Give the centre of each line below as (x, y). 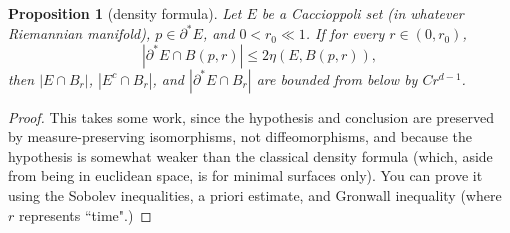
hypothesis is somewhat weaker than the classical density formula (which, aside (250, 155)
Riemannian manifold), (79, 33)
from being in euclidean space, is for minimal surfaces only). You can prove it (245, 175)
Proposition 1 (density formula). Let (125, 13)
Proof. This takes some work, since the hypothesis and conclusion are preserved (251, 116)
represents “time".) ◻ (85, 214)
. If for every (345, 33)
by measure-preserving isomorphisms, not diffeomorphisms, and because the (240, 136)
